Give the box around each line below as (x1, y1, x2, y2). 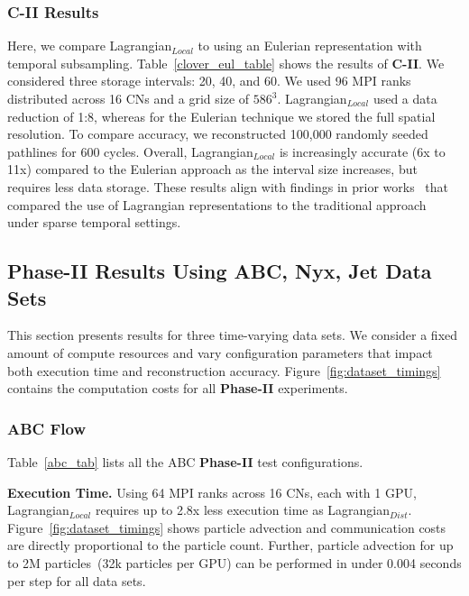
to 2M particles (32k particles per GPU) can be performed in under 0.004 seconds (7, 553, 462, 572)
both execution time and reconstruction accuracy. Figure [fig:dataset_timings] (7, 361, 441, 380)
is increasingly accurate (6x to (279, 142, 446, 160)
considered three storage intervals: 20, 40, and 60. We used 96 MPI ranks (7, 71, 411, 90)
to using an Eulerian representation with (198, 36, 422, 55)
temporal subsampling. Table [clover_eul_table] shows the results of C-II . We (7, 53, 445, 72)
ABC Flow (7, 417, 86, 439)
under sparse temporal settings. (7, 213, 181, 232)
